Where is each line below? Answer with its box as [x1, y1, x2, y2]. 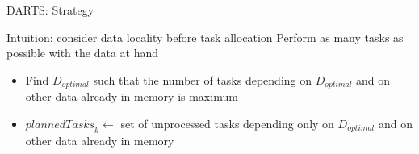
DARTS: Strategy [6, 2, 94, 18]
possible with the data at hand [6, 44, 159, 61]
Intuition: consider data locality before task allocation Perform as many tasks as [6, 28, 404, 45]
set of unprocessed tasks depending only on [120, 114, 334, 131]
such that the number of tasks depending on [93, 71, 312, 88]
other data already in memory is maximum [25, 88, 238, 105]
